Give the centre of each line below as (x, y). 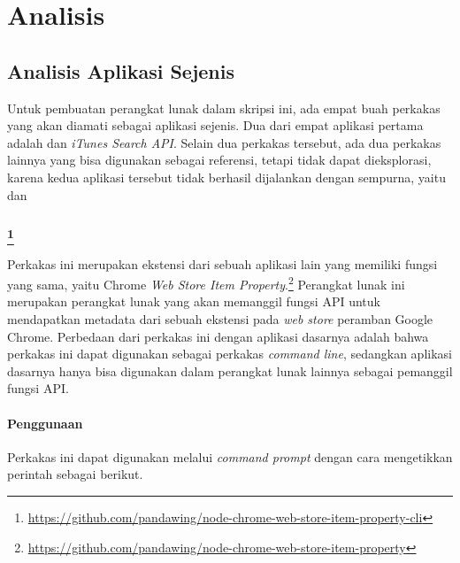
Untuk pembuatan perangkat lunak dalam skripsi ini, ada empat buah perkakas (224, 108)
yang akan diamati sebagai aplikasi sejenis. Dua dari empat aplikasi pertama (215, 125)
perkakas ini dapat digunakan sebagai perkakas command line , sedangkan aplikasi (230, 354)
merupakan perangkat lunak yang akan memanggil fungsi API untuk (194, 301)
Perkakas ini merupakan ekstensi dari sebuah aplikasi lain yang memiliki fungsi (222, 263)
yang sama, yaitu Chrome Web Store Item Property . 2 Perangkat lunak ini (206, 283)
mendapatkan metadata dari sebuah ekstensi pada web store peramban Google (220, 318)
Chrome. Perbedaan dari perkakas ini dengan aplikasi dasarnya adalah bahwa (218, 336)
